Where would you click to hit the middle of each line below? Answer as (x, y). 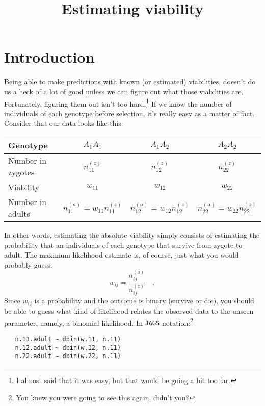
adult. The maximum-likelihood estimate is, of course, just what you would (122, 255)
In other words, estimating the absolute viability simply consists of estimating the (132, 234)
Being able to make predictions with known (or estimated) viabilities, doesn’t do (130, 81)
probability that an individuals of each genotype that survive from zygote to (123, 245)
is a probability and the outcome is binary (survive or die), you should (144, 300)
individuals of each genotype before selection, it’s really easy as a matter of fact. (129, 113)
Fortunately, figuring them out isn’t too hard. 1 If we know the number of (118, 103)
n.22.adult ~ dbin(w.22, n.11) (68, 356)
